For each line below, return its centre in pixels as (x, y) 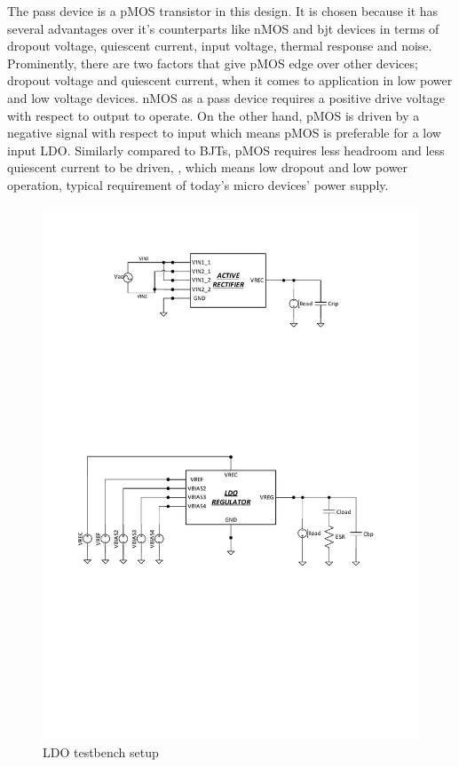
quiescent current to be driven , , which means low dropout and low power (208, 167)
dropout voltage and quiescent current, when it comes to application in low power (230, 80)
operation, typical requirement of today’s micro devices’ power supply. (198, 184)
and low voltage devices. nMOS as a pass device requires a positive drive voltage (226, 97)
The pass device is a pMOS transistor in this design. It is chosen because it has (223, 11)
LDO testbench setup (101, 751)
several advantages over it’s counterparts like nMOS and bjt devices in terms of (223, 28)
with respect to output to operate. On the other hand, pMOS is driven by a (214, 115)
